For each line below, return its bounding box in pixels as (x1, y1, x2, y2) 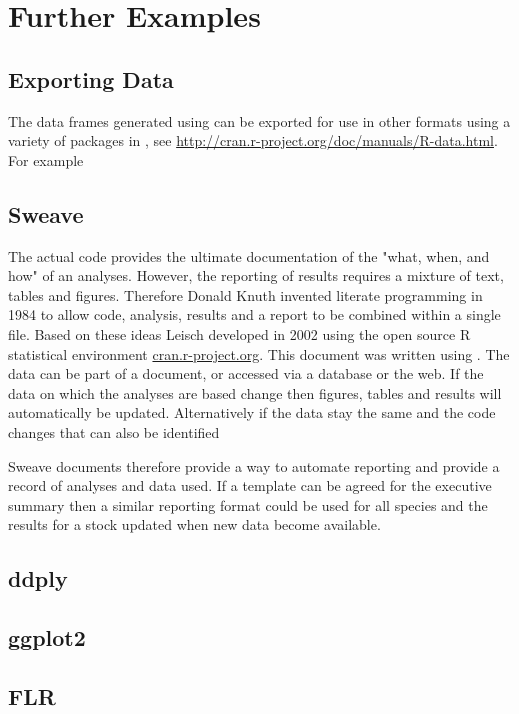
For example (8, 149, 84, 170)
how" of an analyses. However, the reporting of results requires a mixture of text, (8, 265, 504, 286)
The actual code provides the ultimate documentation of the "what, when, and (8, 245, 490, 266)
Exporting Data (8, 63, 174, 94)
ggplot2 (8, 622, 86, 653)
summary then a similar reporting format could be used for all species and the (8, 494, 488, 515)
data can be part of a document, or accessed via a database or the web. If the (8, 363, 484, 384)
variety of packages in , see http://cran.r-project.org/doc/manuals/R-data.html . (8, 130, 498, 151)
